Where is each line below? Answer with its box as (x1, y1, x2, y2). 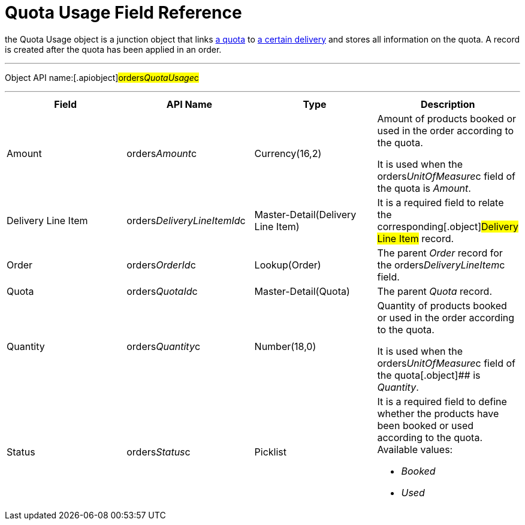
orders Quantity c (126, 340, 201, 352)
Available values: (377, 443, 453, 455)
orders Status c (126, 445, 191, 458)
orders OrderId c (126, 258, 196, 271)
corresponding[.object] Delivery (377, 220, 518, 233)
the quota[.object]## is (377, 369, 481, 381)
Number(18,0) (254, 340, 316, 352)
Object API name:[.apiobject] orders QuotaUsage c (5, 72, 199, 83)
